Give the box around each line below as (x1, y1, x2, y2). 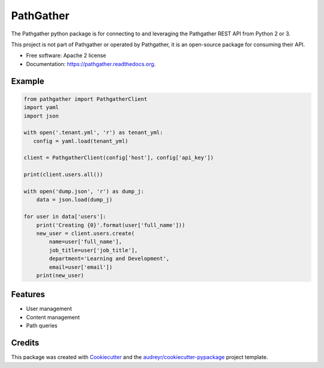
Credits (11, 338, 40, 348)
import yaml (23, 104, 59, 111)
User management (26, 305, 72, 312)
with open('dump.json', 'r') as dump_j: (23, 188, 144, 195)
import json (23, 112, 59, 119)
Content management (26, 313, 80, 321)
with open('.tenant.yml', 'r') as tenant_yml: (23, 129, 163, 136)
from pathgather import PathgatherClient (23, 95, 148, 102)
